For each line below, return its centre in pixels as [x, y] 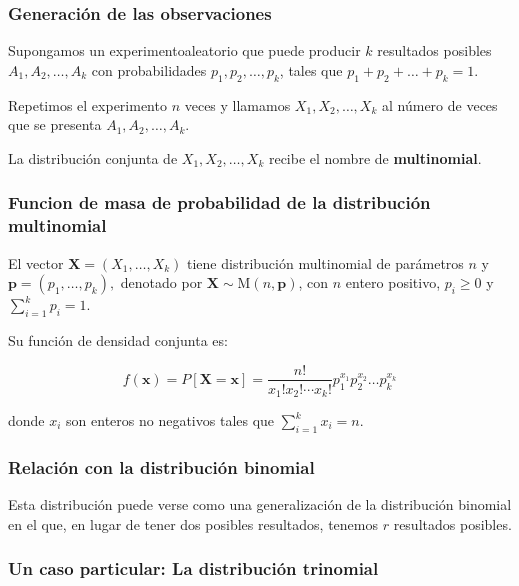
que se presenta [55, 124]
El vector [36, 262]
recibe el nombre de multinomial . [375, 157]
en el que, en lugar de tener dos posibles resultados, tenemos [193, 523]
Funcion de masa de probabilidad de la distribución [219, 202]
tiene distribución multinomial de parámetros [325, 262]
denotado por [161, 282]
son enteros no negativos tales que [170, 420]
